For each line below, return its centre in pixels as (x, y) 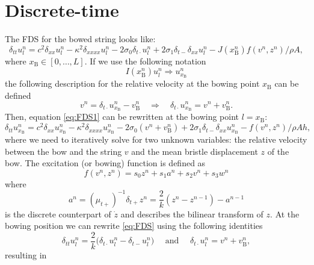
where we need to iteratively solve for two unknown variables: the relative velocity (156, 139)
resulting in (26, 255)
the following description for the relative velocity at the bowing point (132, 83)
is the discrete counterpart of (58, 214)
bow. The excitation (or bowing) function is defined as (105, 163)
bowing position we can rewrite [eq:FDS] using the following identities (134, 226)
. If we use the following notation (145, 61)
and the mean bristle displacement (195, 151)
